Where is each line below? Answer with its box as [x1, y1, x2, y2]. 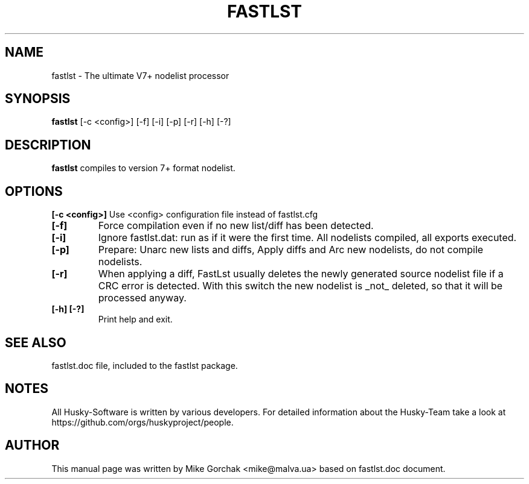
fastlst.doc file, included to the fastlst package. [51, 360, 238, 371]
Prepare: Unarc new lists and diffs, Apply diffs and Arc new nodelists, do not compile [98, 244, 484, 256]
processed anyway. [98, 292, 187, 304]
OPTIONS [5, 183, 63, 199]
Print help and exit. [98, 314, 173, 325]
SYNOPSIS [5, 91, 71, 107]
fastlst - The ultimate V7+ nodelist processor [51, 70, 229, 81]
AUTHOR [5, 438, 60, 453]
